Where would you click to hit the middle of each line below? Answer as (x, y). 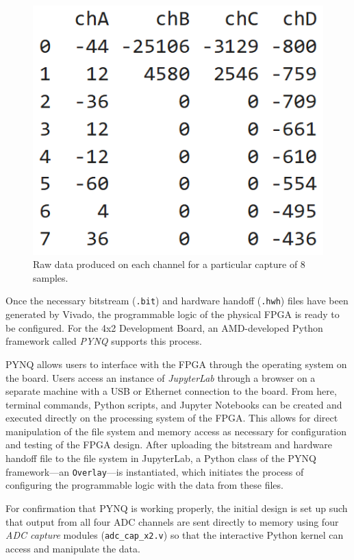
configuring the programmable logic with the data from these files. (144, 485)
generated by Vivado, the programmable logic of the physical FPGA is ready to (173, 314)
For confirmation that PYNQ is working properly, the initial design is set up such (177, 508)
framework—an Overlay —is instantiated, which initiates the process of (155, 471)
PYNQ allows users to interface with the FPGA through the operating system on (176, 364)
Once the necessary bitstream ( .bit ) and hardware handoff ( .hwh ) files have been (177, 301)
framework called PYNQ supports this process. (104, 341)
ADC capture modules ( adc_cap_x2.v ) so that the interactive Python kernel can (175, 535)
